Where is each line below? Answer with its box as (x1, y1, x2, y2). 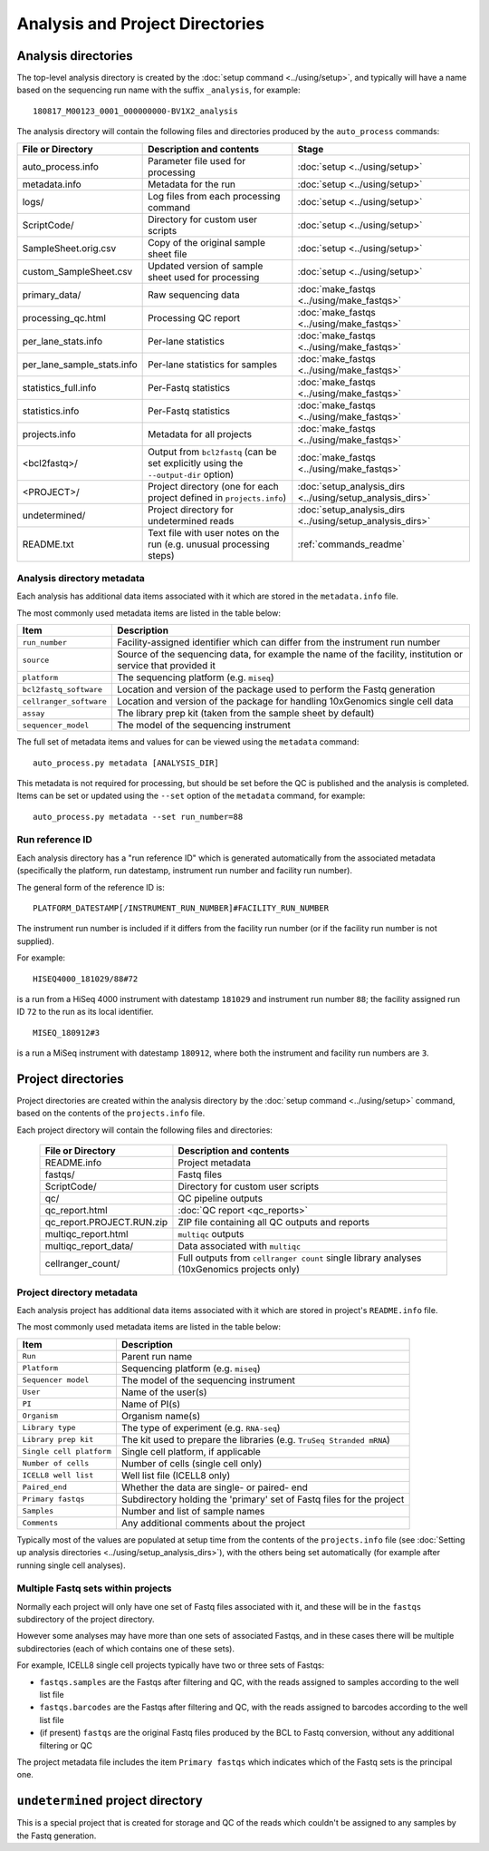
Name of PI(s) (120, 1398, 181, 1410)
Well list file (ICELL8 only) (120, 1469, 231, 1482)
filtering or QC (39, 1739, 92, 1750)
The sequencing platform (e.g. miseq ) (116, 671, 274, 684)
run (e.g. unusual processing (148, 538, 271, 550)
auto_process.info (22, 160, 100, 172)
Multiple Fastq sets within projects (16, 1583, 172, 1595)
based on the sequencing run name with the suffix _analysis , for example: (16, 84, 301, 95)
